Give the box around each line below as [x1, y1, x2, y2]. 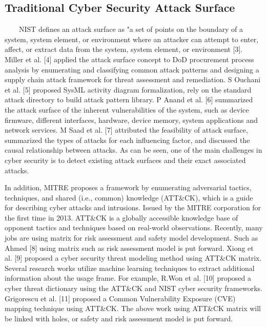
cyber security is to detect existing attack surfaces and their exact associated [5, 154, 246, 165]
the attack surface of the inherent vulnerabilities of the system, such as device [5, 104, 249, 115]
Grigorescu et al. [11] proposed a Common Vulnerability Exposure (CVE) [5, 293, 236, 303]
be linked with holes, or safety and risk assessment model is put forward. [5, 313, 233, 323]
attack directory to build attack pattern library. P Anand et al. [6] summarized [5, 94, 253, 105]
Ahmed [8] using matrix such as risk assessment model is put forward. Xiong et [5, 242, 254, 253]
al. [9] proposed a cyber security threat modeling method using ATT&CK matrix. [5, 252, 262, 263]
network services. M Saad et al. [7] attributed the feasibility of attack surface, [5, 124, 248, 135]
